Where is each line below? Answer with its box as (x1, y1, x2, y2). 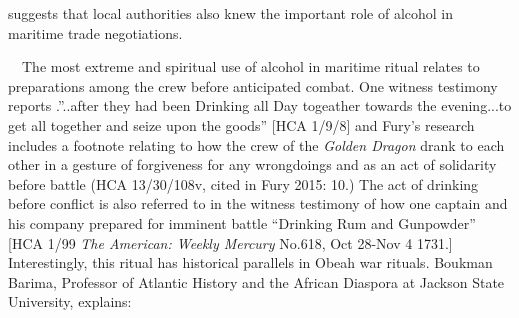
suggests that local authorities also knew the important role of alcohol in (8, 3, 454, 23)
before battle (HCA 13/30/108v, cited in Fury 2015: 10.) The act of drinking (8, 173, 479, 194)
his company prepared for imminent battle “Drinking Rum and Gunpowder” (8, 212, 476, 233)
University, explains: (8, 291, 132, 312)
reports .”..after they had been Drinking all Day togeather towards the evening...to (8, 95, 512, 116)
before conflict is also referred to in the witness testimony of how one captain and (8, 193, 508, 214)
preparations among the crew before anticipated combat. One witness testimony (8, 75, 498, 96)
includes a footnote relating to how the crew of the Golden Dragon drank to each (8, 134, 505, 155)
